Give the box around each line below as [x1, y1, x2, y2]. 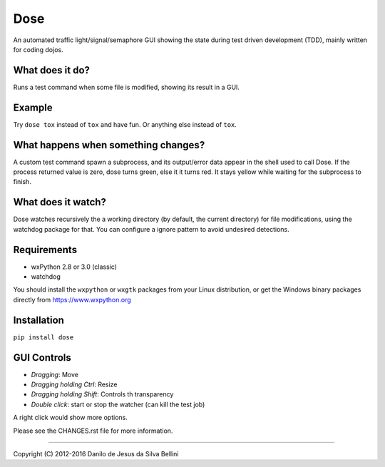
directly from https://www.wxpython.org [13, 295, 131, 304]
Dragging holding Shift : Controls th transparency [31, 390, 174, 399]
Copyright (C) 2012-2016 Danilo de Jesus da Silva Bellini [13, 449, 179, 458]
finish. [13, 178, 31, 186]
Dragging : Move [31, 370, 78, 379]
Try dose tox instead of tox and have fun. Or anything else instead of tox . [13, 120, 237, 128]
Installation [13, 314, 64, 326]
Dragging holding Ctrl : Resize [31, 380, 118, 389]
